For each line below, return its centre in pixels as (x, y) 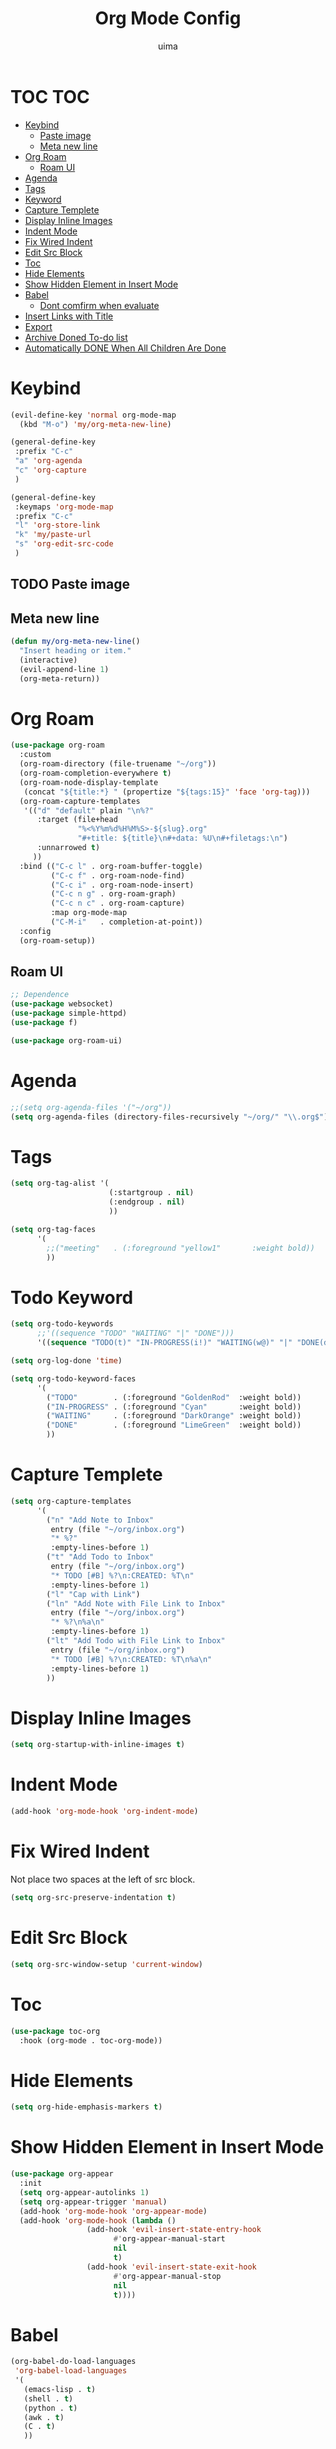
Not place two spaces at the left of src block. (103, 1879)
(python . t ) (50, 2408)
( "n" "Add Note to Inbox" (100, 1520)
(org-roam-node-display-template (89, 782)
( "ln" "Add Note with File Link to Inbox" (136, 1603)
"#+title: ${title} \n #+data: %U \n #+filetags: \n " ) (182, 838)
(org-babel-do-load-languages (73, 2362)
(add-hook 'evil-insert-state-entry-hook (174, 2230)
